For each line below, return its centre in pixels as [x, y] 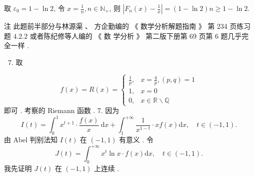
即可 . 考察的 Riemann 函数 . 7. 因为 [62, 110]
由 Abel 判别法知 [31, 140]
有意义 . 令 [136, 140]
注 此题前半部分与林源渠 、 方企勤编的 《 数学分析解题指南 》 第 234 [116, 26]
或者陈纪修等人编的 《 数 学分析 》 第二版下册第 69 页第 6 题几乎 [136, 35]
